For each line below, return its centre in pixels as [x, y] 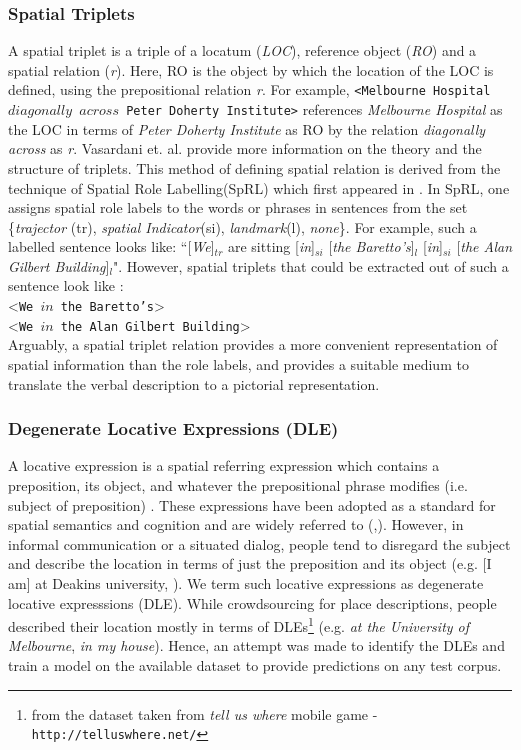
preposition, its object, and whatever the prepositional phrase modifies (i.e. [238, 484]
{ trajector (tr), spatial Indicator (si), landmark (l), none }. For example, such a [242, 226]
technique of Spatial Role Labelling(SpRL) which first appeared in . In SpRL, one [259, 187]
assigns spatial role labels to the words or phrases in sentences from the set [238, 207]
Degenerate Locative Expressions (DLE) [173, 428]
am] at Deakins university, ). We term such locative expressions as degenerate [246, 582]
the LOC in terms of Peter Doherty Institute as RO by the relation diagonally [247, 128]
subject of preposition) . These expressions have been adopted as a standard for [252, 504]
